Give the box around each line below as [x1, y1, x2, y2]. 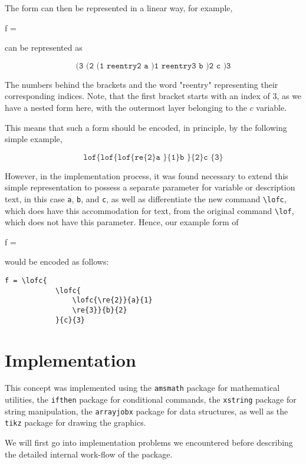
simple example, [5, 133, 62, 145]
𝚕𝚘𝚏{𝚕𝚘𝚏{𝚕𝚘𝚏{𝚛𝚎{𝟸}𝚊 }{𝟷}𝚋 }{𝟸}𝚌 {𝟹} [83, 153, 223, 162]
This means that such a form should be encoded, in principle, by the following [5, 121, 287, 133]
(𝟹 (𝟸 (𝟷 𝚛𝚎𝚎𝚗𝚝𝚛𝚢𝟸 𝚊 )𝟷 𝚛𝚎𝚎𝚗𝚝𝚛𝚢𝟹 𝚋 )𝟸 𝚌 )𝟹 [75, 61, 231, 70]
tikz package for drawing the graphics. [5, 416, 146, 429]
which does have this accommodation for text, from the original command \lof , [5, 204, 294, 216]
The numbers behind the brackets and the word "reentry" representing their [5, 78, 278, 90]
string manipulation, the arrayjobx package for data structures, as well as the [5, 404, 288, 417]
